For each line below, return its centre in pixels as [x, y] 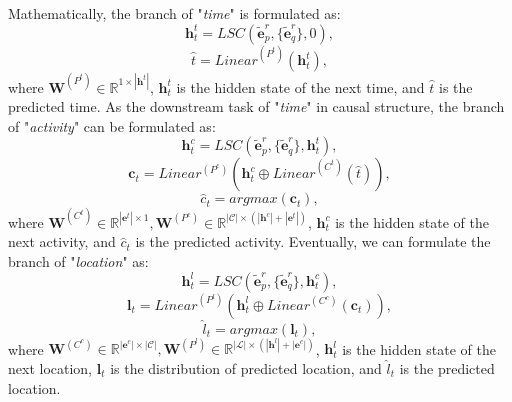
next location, [50, 367]
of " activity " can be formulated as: [112, 125]
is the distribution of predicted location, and [246, 367]
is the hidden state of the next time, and [300, 86]
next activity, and [62, 241]
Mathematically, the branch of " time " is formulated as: [174, 13]
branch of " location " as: [78, 261]
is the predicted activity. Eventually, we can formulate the [313, 241]
